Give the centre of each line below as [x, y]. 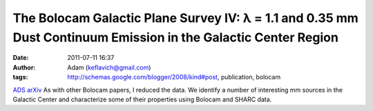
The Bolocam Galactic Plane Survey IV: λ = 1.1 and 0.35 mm [185, 18]
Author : [24, 67]
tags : [20, 77]
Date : [21, 58]
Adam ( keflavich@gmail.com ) [109, 67]
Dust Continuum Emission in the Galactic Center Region [175, 37]
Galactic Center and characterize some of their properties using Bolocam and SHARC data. [142, 99]
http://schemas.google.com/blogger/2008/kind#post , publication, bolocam [174, 77]
